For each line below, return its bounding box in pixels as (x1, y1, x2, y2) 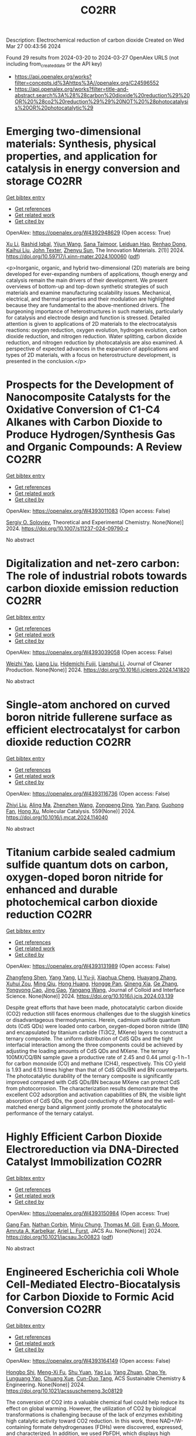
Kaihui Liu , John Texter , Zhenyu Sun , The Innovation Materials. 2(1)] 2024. (6, 247, 184, 254)
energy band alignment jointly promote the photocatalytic (28, 1103, 167, 1110)
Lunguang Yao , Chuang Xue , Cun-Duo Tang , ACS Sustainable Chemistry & (6, 1374, 186, 1382)
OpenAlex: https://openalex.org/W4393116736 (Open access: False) (6, 790, 170, 797)
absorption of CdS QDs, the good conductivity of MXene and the (6, 1097, 163, 1104)
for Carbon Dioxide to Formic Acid (6, 1290, 174, 1304)
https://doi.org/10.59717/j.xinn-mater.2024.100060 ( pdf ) (6, 253, 140, 260)
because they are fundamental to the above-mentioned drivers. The (6, 301, 170, 308)
